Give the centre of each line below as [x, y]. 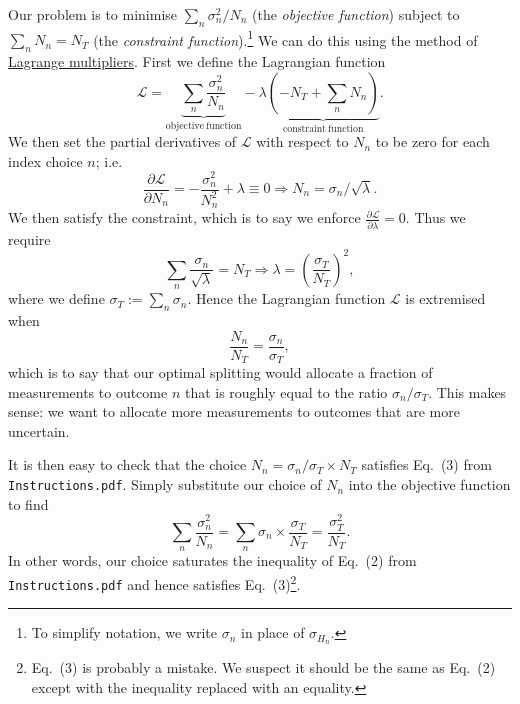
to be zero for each [432, 141]
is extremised [445, 298]
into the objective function [429, 484]
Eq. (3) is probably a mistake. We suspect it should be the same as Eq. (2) [263, 667]
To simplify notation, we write [124, 632]
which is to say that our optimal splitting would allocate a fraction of [220, 372]
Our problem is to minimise [93, 14]
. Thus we [435, 217]
